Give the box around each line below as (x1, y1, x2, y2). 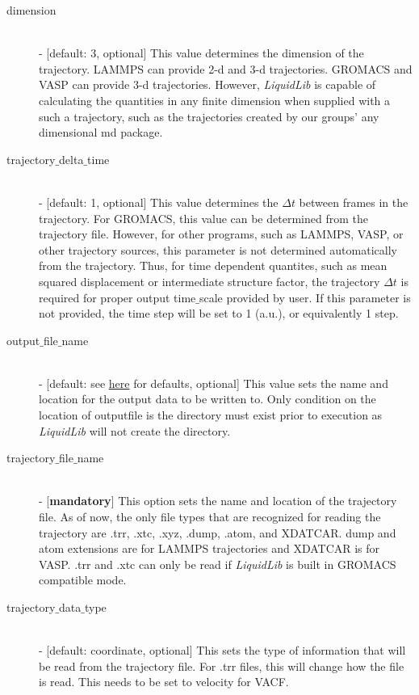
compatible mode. (39, 571, 127, 588)
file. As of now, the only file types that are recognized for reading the (39, 508, 381, 525)
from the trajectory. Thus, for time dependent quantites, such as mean (39, 257, 388, 274)
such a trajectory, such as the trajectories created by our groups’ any (39, 107, 379, 124)
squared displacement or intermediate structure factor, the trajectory (39, 272, 380, 289)
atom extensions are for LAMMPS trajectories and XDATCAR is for (39, 540, 380, 557)
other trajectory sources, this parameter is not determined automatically (39, 241, 397, 258)
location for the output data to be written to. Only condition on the (39, 390, 376, 407)
